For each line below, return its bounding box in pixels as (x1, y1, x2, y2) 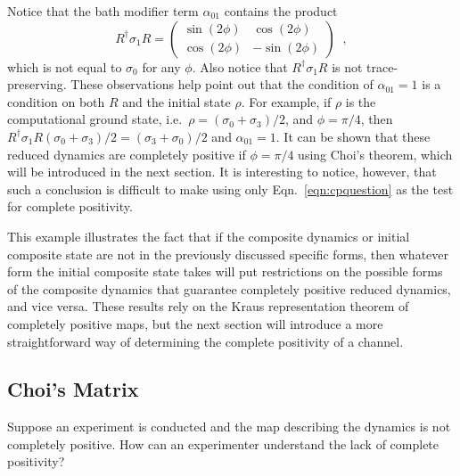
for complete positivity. (7, 197, 133, 216)
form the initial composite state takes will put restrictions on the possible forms (7, 262, 443, 281)
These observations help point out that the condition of (70, 75, 374, 94)
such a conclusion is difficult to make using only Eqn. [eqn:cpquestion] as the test (7, 179, 454, 198)
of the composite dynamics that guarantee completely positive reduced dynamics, (7, 279, 451, 298)
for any (142, 57, 181, 76)
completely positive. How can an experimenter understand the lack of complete (7, 434, 439, 453)
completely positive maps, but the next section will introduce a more (7, 314, 383, 332)
